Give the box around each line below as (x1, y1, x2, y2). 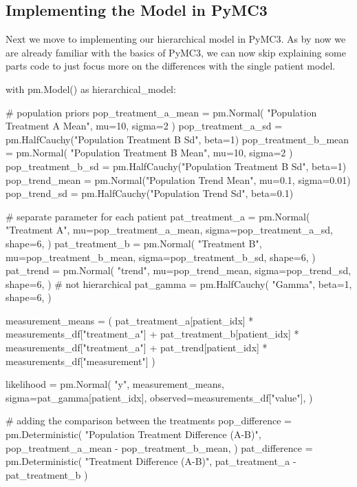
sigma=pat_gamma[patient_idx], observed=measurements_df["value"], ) (6, 390, 313, 404)
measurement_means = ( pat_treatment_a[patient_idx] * (6, 313, 254, 327)
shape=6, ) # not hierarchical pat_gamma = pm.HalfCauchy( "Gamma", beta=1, (6, 276, 352, 291)
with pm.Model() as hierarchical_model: (6, 81, 176, 96)
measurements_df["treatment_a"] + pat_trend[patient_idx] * (6, 340, 268, 355)
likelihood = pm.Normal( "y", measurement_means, (6, 377, 224, 391)
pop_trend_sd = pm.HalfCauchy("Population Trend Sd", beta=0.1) (6, 186, 294, 200)
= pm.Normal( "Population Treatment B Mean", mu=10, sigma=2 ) (6, 145, 293, 160)
